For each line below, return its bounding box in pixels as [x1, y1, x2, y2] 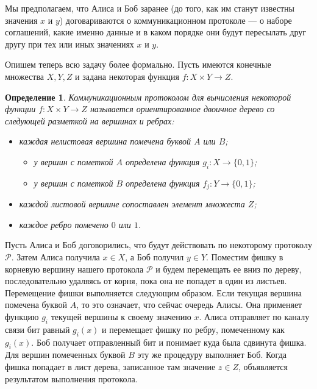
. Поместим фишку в [206, 250, 283, 263]
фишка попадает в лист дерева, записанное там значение [5, 360, 216, 373]
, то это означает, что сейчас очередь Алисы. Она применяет [76, 298, 302, 311]
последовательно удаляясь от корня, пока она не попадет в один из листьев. [5, 274, 287, 287]
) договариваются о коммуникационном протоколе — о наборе [59, 13, 292, 26]
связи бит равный [5, 323, 70, 335]
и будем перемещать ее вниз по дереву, [155, 262, 302, 275]
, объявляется [238, 360, 288, 373]
